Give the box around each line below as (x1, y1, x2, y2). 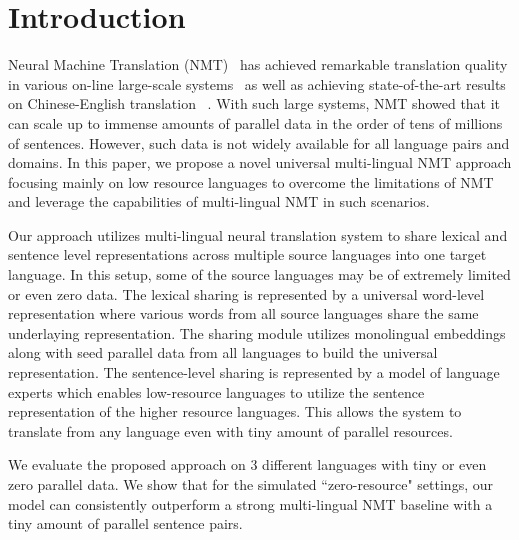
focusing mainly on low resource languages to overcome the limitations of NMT (8, 171, 494, 192)
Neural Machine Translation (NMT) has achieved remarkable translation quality (8, 54, 508, 75)
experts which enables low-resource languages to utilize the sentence (8, 381, 425, 402)
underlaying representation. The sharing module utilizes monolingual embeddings (8, 322, 506, 343)
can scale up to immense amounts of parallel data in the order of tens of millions (8, 112, 503, 133)
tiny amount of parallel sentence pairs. (8, 513, 243, 534)
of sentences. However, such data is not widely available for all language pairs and (8, 132, 510, 153)
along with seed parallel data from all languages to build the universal (8, 342, 438, 363)
